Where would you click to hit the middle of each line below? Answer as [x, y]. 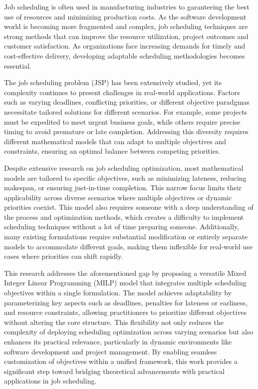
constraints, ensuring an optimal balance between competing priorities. [112, 151]
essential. [18, 65]
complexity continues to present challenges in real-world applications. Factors [122, 92]
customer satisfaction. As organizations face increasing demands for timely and [125, 46]
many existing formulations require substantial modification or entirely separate [126, 237]
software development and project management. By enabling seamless [111, 351]
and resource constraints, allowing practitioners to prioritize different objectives [126, 312]
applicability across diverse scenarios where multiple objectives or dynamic [118, 197]
